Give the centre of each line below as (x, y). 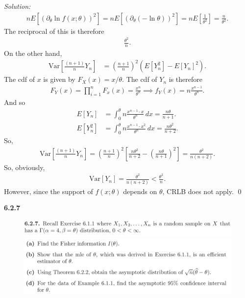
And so (15, 102)
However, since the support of (49, 191)
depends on (140, 191)
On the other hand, (33, 53)
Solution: (17, 6)
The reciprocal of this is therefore (54, 31)
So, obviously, (24, 167)
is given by (59, 79)
